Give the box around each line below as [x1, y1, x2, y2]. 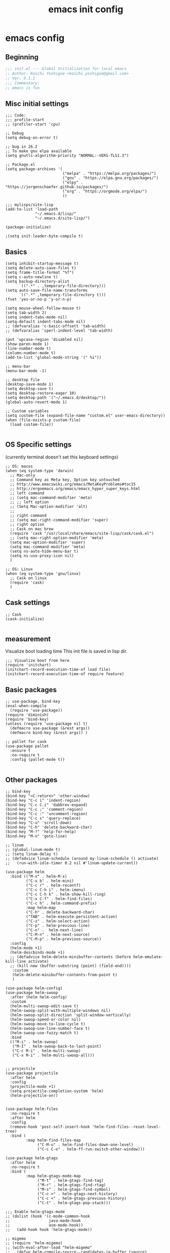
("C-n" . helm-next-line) [26, 927, 83, 933]
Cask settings [5, 598, 50, 607]
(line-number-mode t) [5, 346, 52, 351]
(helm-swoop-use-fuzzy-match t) [10, 1031, 79, 1036]
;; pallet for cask [5, 739, 47, 745]
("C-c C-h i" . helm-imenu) [26, 888, 86, 893]
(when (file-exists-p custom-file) [5, 417, 81, 423]
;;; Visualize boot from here [5, 658, 70, 663]
